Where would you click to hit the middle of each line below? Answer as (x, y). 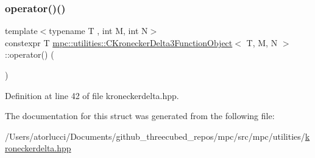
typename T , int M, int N (98, 31)
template (21, 31)
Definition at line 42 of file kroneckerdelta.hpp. (92, 95)
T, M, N (262, 42)
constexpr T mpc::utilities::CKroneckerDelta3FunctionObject (119, 42)
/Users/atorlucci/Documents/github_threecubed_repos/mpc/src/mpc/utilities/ (155, 136)
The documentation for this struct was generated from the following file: (140, 116)
